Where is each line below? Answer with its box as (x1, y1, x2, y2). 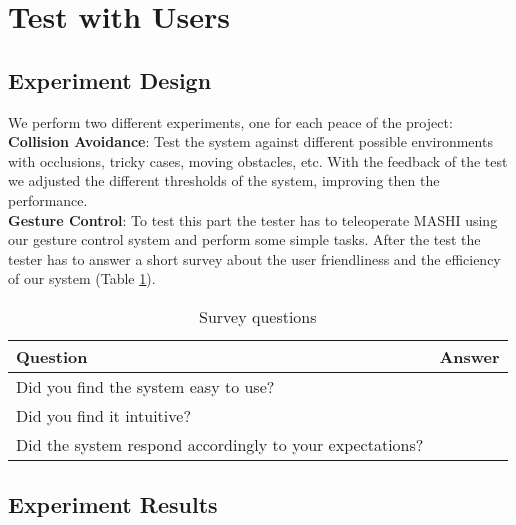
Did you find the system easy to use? (16, 374, 275, 398)
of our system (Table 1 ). (8, 268, 156, 289)
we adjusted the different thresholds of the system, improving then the (8, 170, 440, 191)
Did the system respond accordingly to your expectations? (16, 432, 424, 456)
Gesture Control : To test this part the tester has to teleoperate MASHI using (8, 209, 498, 230)
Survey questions (199, 304, 317, 328)
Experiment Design (8, 64, 212, 95)
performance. (8, 189, 88, 210)
